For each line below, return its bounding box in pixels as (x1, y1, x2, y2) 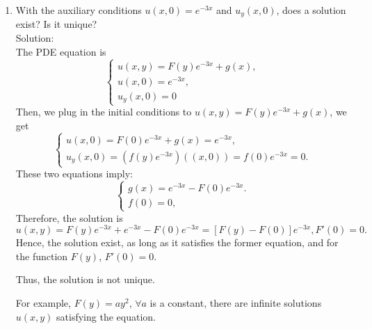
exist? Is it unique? (15, 17, 97, 31)
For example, (15, 296, 71, 310)
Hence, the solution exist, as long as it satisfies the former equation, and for (15, 235, 339, 250)
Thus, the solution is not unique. (15, 272, 155, 287)
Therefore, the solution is (15, 210, 123, 225)
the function (15, 248, 68, 263)
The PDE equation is (15, 44, 106, 58)
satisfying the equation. (56, 309, 156, 323)
